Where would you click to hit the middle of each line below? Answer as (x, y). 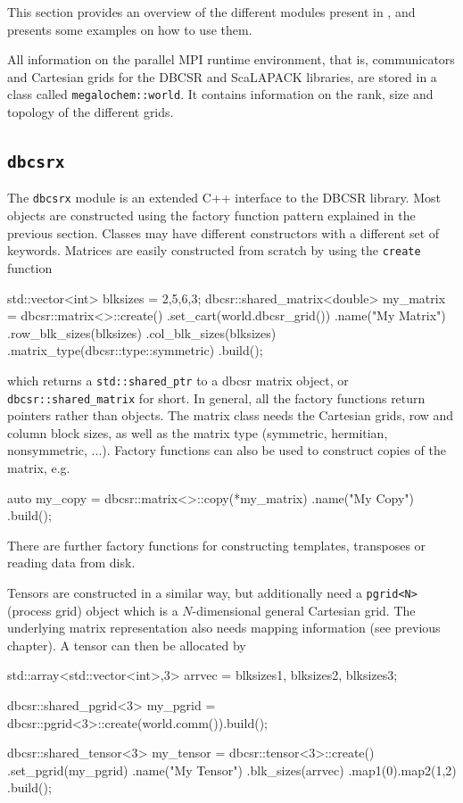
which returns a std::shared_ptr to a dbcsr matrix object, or (178, 380)
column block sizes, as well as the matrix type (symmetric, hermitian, (198, 432)
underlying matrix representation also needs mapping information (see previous (224, 628)
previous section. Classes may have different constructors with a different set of (223, 232)
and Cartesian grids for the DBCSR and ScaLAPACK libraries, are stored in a (222, 76)
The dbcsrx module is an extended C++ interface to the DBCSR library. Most (224, 198)
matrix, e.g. (39, 467)
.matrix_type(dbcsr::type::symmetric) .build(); (135, 350)
